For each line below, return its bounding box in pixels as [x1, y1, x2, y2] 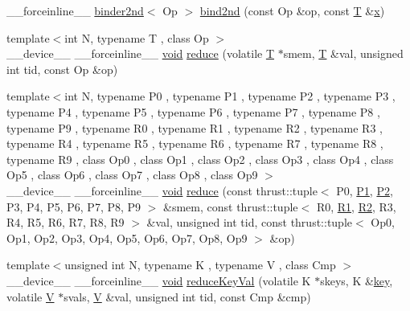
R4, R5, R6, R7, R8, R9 [6, 214, 125, 231]
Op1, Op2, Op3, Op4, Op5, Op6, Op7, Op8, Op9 [6, 229, 248, 246]
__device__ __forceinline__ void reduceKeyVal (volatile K [6, 272, 311, 288]
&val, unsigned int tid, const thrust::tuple [146, 214, 353, 231]
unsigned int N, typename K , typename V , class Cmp [64, 256, 336, 273]
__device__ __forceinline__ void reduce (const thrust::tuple [6, 182, 318, 198]
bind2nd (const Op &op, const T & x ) [199, 2, 385, 18]
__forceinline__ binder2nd [6, 2, 144, 18]
